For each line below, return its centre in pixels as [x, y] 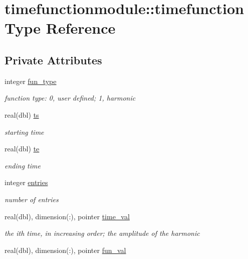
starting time [24, 132]
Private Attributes [53, 60]
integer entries [26, 182]
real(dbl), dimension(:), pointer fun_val [65, 250]
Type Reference [60, 28]
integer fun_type [31, 81]
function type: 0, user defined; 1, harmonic [70, 98]
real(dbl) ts [22, 114]
